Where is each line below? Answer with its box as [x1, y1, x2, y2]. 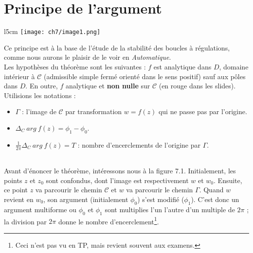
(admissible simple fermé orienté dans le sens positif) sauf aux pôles [43, 71, 246, 81]
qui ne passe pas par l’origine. [158, 106, 247, 117]
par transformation [65, 106, 122, 117]
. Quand [199, 185, 224, 195]
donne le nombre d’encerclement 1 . [58, 215, 159, 226]
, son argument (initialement [43, 194, 128, 204]
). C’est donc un [191, 194, 239, 204]
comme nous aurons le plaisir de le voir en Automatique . [4, 52, 171, 62]
